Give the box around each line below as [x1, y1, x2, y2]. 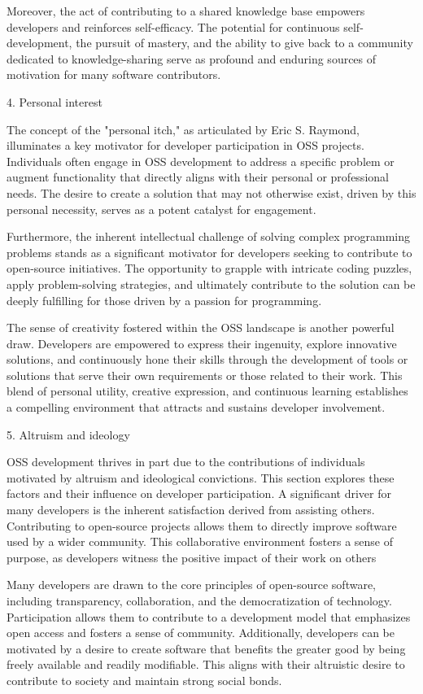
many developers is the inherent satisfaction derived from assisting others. [7, 501, 375, 518]
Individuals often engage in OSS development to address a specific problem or [7, 152, 395, 169]
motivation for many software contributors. [7, 66, 221, 83]
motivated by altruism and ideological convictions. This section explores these [7, 469, 395, 486]
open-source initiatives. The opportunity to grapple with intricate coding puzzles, [7, 260, 412, 277]
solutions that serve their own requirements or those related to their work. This [7, 366, 403, 383]
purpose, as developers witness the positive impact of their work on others [7, 548, 377, 565]
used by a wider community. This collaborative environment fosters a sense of [7, 533, 394, 550]
